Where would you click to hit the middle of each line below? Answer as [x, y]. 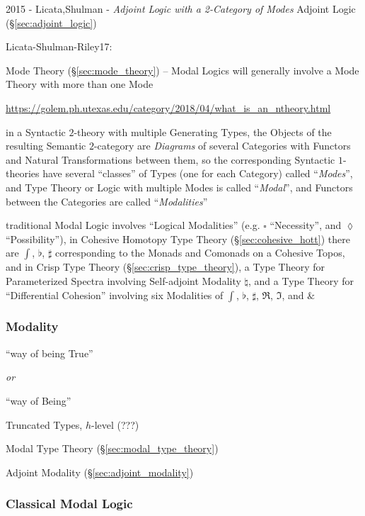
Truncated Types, [44, 424]
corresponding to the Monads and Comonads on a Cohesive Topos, [200, 253]
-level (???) [115, 424]
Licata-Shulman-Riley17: [59, 46]
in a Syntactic [36, 131]
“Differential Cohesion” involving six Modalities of [115, 295]
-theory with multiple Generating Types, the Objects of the [203, 131]
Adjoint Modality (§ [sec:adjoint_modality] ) [100, 472]
